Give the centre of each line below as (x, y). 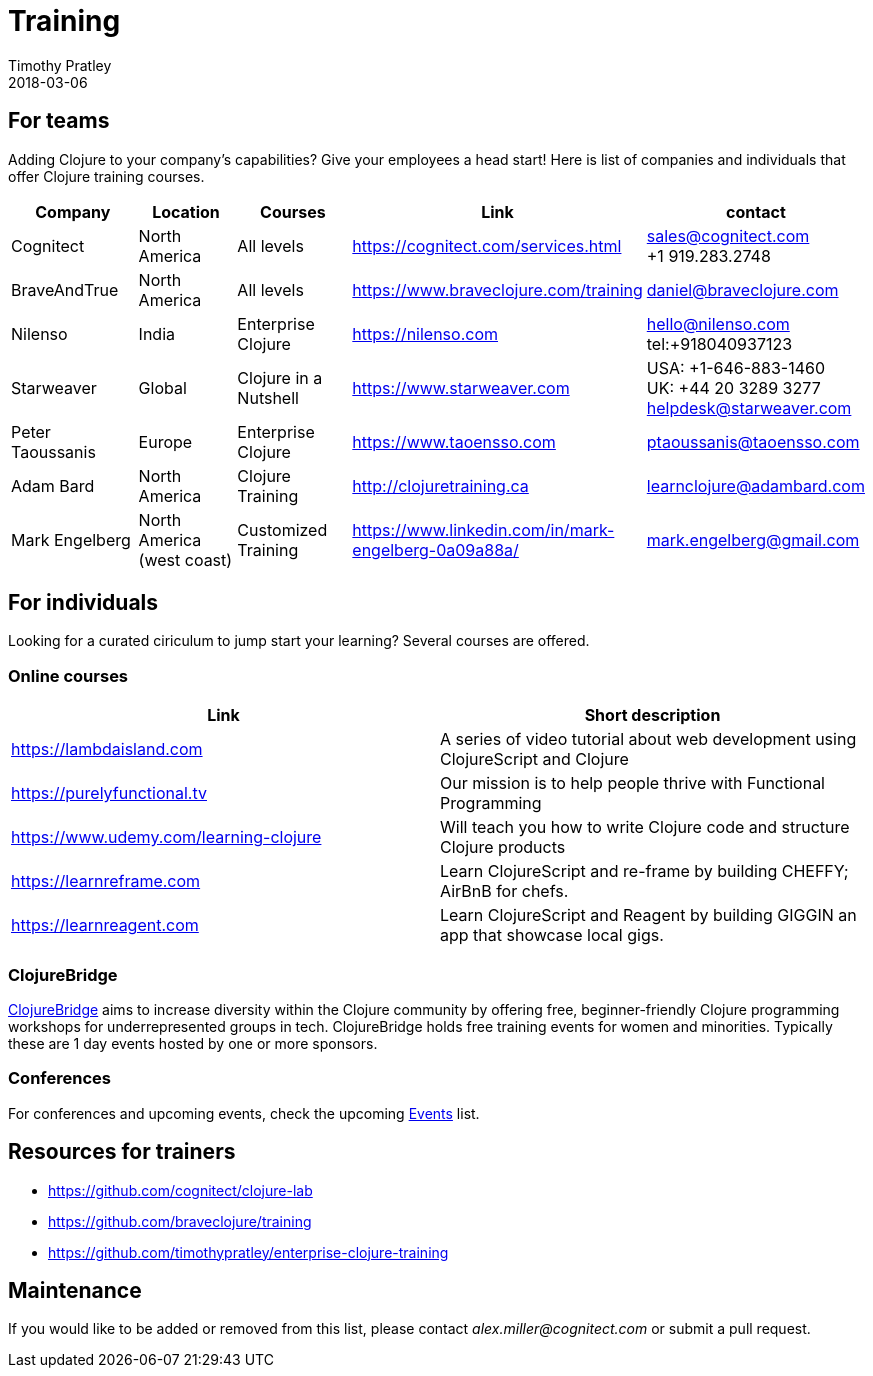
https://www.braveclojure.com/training (497, 289)
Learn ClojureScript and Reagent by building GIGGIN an (648, 915)
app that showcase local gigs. (552, 935)
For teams (59, 121)
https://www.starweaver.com (461, 387)
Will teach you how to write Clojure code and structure (645, 827)
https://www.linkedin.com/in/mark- (483, 529)
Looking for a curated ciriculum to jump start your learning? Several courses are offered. (299, 641)
